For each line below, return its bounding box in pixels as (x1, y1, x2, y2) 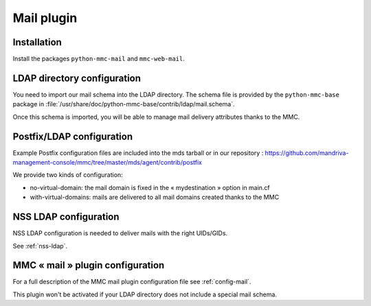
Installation (12, 36, 62, 48)
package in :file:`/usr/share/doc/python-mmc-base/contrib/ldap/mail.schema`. (12, 100, 235, 108)
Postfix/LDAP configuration (12, 130, 133, 142)
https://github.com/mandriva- (265, 148, 349, 157)
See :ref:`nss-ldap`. (12, 242, 68, 250)
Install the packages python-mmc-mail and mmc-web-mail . (12, 55, 185, 63)
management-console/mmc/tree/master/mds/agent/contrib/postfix (12, 158, 203, 167)
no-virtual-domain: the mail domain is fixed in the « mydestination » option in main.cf (30, 183, 271, 191)
